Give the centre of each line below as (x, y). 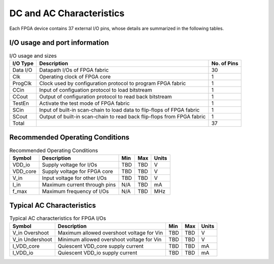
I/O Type (23, 63)
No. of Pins (225, 63)
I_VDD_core (26, 246)
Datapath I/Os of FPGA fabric (74, 70)
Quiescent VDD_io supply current (97, 252)
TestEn (21, 103)
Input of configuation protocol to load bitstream (95, 90)
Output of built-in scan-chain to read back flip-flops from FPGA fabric (122, 117)
